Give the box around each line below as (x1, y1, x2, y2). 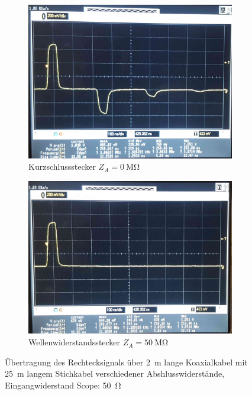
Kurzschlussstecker (28, 160, 96, 173)
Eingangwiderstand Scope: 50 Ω (5, 378, 121, 391)
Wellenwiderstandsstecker (28, 336, 121, 348)
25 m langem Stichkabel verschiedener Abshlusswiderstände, (5, 367, 225, 380)
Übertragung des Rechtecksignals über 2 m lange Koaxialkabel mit (5, 355, 248, 368)
